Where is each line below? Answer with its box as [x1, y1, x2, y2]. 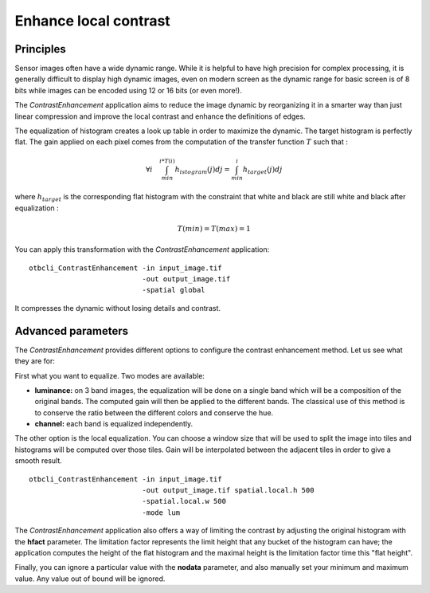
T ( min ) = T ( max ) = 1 [177, 224, 251, 233]
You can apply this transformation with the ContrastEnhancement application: [14, 245, 270, 254]
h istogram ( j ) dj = [174, 164, 230, 175]
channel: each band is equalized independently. [34, 419, 193, 429]
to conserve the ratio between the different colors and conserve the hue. [34, 407, 274, 418]
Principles [14, 42, 67, 56]
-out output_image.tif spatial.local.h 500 [142, 486, 315, 495]
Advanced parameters [14, 324, 129, 338]
